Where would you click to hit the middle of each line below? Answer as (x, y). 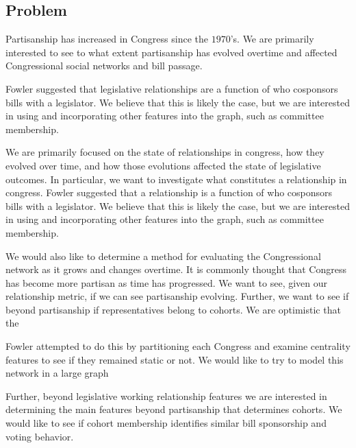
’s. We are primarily (272, 39)
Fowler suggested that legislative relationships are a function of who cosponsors (172, 88)
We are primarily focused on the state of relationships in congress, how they (165, 152)
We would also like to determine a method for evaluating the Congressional (163, 256)
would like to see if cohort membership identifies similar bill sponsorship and (166, 423)
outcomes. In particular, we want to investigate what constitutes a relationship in (176, 179)
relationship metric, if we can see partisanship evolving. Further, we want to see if (177, 296)
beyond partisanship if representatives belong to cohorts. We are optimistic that (173, 309)
